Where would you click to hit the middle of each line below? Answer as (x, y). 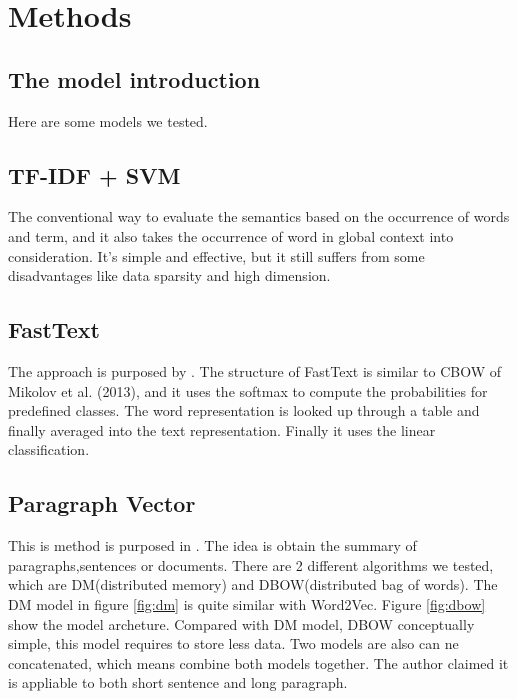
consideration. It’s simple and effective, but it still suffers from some (216, 255)
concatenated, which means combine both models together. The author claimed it (258, 662)
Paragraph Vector (102, 503)
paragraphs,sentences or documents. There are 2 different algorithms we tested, (251, 564)
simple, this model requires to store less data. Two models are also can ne (233, 643)
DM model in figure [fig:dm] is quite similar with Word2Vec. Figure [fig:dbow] (247, 603)
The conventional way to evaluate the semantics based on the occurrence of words (259, 216)
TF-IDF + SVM (94, 174)
